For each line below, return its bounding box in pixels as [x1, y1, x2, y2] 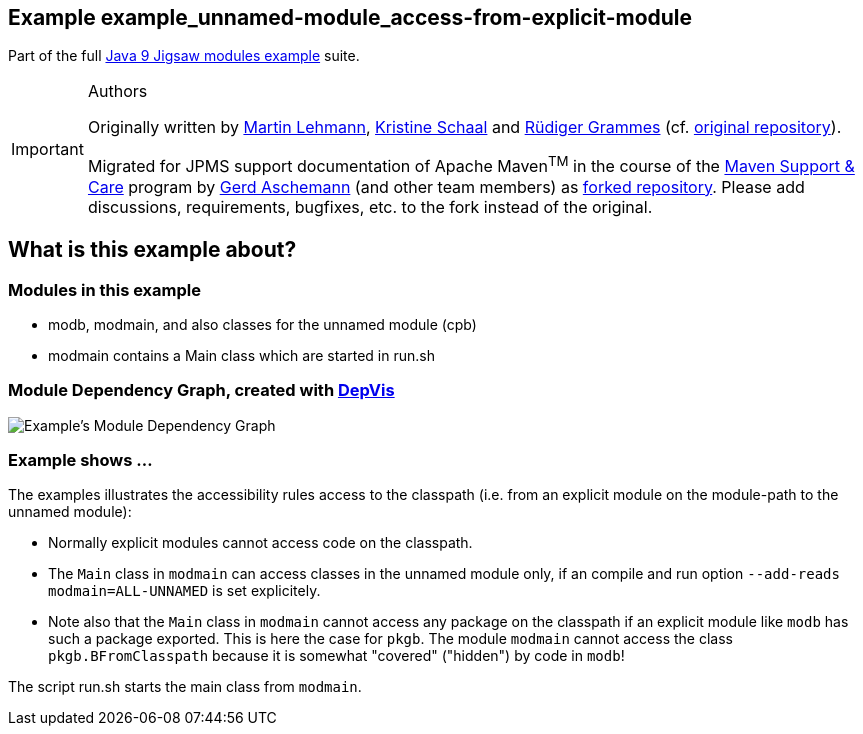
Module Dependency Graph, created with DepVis [8, 380, 395, 401]
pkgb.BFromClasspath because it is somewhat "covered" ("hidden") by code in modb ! [48, 647, 625, 665]
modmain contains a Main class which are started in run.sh [48, 346, 435, 364]
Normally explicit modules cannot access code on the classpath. [48, 534, 473, 552]
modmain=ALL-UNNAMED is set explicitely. [48, 582, 321, 600]
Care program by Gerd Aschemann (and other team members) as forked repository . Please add [87, 176, 805, 197]
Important [11, 139, 84, 160]
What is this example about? [8, 237, 297, 263]
